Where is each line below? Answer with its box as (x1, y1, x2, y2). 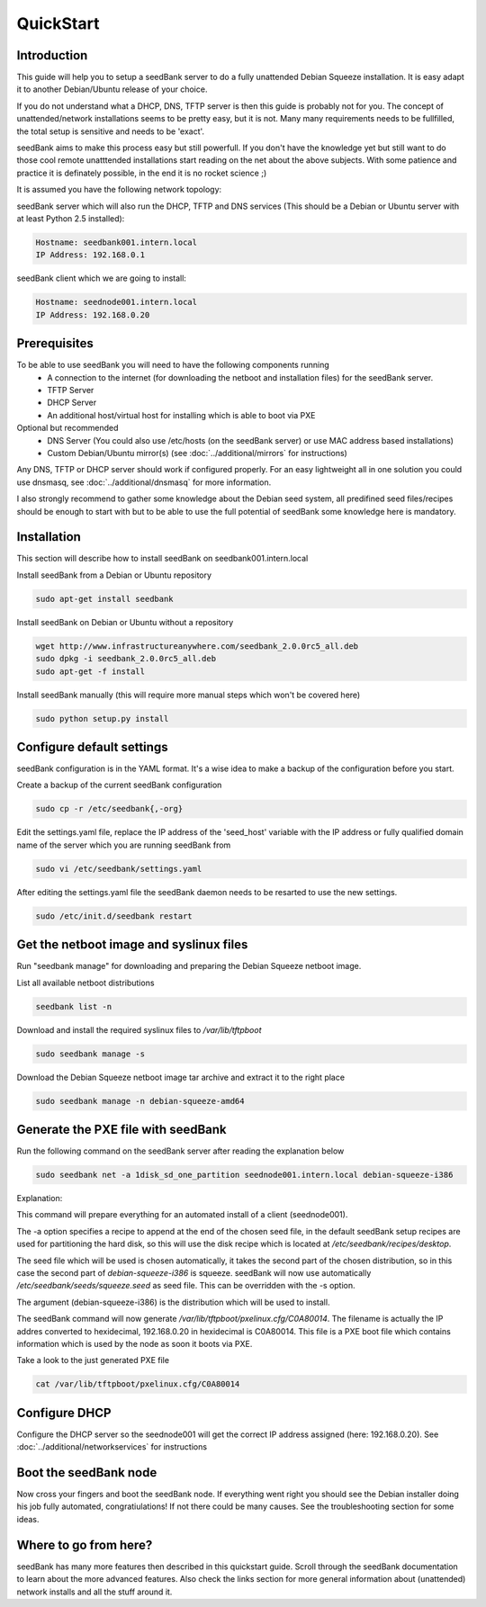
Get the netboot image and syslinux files (16, 937, 248, 953)
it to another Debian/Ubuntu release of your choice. (16, 84, 208, 94)
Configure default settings (16, 739, 168, 755)
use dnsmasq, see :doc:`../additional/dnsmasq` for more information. (16, 477, 272, 488)
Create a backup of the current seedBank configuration (16, 779, 222, 791)
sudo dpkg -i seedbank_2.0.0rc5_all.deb (35, 653, 216, 664)
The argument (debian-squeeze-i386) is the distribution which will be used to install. (16, 1297, 330, 1307)
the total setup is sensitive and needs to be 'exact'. (16, 126, 205, 137)
